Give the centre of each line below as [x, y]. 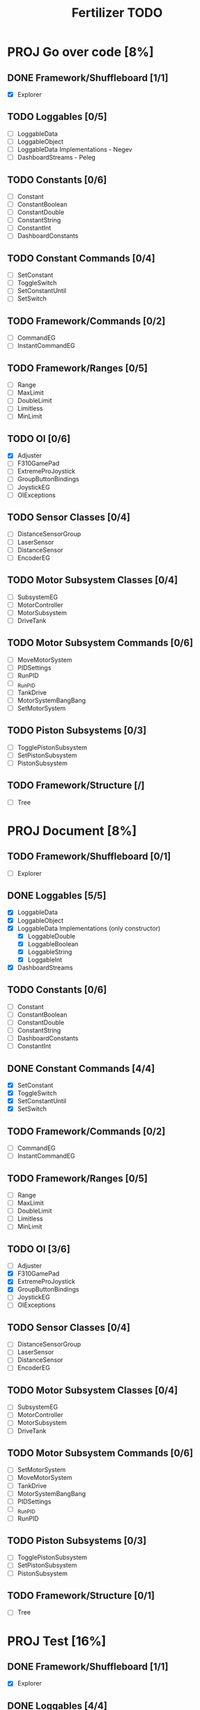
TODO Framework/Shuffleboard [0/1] [89, 857]
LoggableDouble [51, 936]
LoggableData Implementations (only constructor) [89, 928]
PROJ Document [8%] [72, 831]
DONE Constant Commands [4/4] [81, 1068]
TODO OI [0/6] [39, 438]
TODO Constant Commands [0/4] [81, 258]
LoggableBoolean [53, 944]
